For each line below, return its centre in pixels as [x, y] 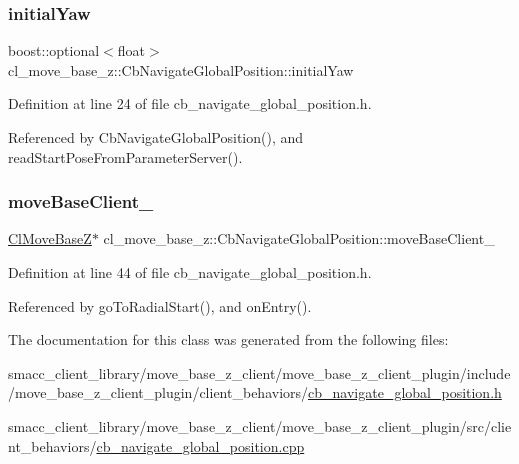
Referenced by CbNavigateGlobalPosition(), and [156, 137]
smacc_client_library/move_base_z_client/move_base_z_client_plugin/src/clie [260, 425]
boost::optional [54, 50]
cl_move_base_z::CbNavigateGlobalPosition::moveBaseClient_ [299, 238]
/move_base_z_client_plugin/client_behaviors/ [158, 392]
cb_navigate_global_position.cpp [200, 445]
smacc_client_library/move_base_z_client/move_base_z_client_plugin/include [259, 372]
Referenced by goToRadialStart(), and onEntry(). [160, 305]
